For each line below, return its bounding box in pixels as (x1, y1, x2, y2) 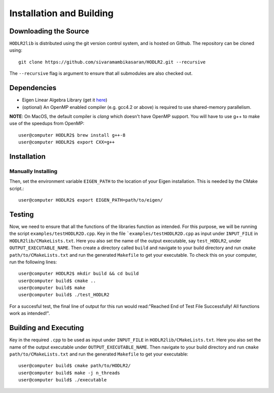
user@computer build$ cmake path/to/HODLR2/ (18, 363, 131, 369)
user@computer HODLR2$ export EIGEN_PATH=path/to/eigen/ (18, 198, 163, 203)
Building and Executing (9, 324, 84, 332)
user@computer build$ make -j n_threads (18, 370, 120, 376)
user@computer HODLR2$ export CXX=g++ (18, 139, 115, 145)
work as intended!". (9, 310, 50, 317)
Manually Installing (9, 168, 58, 175)
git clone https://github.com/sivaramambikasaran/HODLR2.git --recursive (18, 59, 206, 65)
